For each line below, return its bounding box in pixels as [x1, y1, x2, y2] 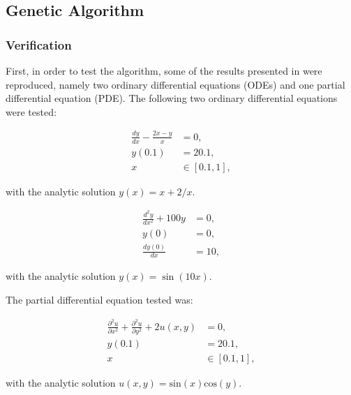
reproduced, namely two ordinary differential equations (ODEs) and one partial [6, 77, 345, 91]
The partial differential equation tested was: [6, 292, 193, 307]
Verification [6, 36, 72, 53]
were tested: [6, 104, 57, 119]
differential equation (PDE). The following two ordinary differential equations [6, 91, 338, 105]
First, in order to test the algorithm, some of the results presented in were [6, 64, 322, 77]
